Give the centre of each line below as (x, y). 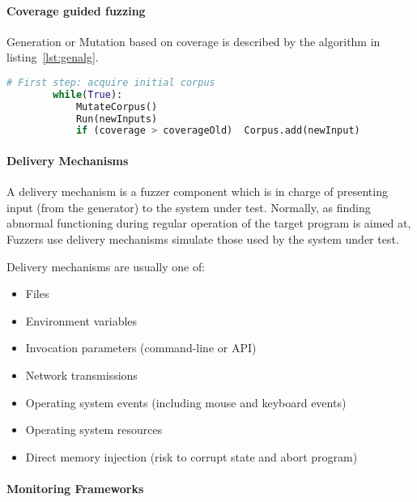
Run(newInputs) (117, 119)
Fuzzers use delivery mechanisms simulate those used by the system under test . (203, 238)
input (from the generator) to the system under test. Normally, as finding (189, 207)
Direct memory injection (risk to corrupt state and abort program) (191, 456)
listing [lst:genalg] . (53, 57)
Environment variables (81, 320)
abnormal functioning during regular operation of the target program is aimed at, (209, 223)
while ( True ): (88, 94)
